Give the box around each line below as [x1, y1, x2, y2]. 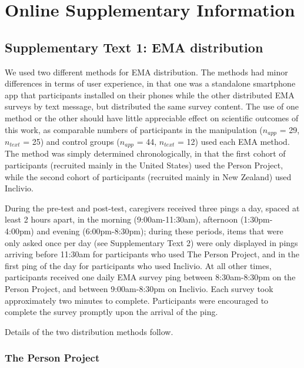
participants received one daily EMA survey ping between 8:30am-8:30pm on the [5, 271, 296, 283]
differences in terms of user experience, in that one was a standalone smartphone [5, 77, 296, 89]
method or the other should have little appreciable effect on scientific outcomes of [5, 111, 299, 124]
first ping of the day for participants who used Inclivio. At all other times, [5, 259, 272, 271]
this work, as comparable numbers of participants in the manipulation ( [5, 123, 263, 135]
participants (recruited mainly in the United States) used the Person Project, [5, 159, 283, 171]
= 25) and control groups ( [23, 135, 120, 147]
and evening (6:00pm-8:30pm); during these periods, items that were [36, 225, 283, 237]
